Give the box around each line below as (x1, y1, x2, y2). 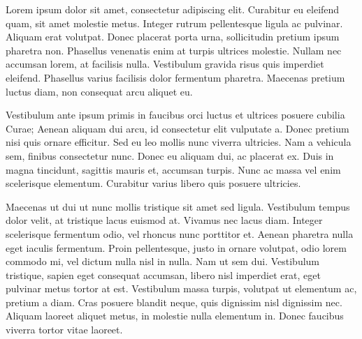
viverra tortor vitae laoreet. (6, 322, 123, 337)
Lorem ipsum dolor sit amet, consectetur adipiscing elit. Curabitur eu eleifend (6, 2, 340, 16)
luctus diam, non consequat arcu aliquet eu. (6, 84, 193, 98)
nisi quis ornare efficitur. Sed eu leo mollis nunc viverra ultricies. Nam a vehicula (6, 135, 352, 149)
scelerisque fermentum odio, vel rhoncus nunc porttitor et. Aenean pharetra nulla (6, 226, 354, 241)
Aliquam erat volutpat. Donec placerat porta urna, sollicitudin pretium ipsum (6, 29, 340, 44)
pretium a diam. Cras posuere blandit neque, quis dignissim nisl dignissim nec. (6, 294, 342, 309)
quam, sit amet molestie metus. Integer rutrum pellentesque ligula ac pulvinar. (6, 15, 343, 30)
